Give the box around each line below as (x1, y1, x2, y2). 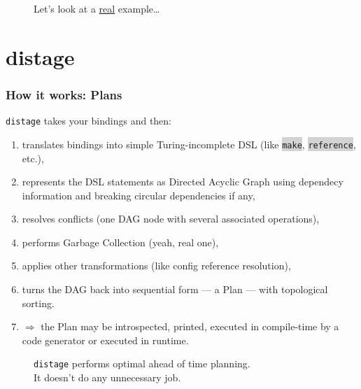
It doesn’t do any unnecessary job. (34, 370, 181, 385)
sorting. (22, 295, 55, 310)
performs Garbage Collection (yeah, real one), (22, 234, 219, 249)
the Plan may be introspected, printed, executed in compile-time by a (41, 319, 339, 334)
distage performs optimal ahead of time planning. (34, 356, 250, 371)
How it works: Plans (6, 85, 122, 103)
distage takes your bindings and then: (6, 113, 172, 128)
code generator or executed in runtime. (22, 332, 189, 347)
